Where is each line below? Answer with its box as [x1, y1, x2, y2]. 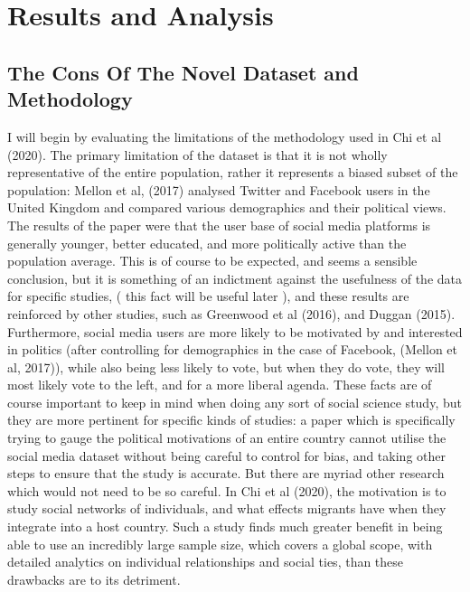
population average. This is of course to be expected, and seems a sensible [7, 251, 418, 270]
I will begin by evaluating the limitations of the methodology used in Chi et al [7, 127, 442, 146]
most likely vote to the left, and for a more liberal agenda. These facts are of [7, 375, 432, 394]
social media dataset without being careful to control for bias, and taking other [7, 446, 446, 465]
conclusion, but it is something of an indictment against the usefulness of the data [7, 268, 462, 287]
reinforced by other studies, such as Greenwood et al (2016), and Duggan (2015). [7, 304, 456, 323]
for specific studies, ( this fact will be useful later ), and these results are [7, 287, 409, 305]
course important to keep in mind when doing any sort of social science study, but [7, 392, 462, 411]
